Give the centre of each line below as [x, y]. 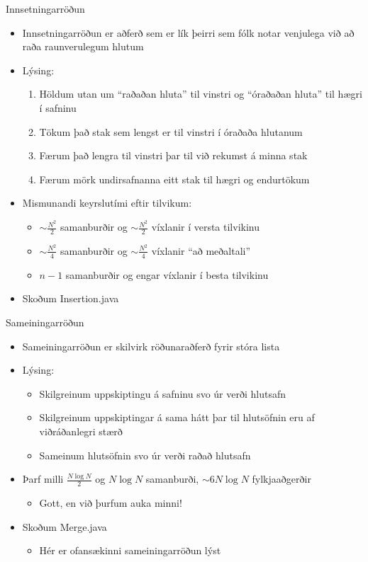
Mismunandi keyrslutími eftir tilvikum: [107, 203]
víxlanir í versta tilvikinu [206, 227]
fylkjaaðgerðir [281, 479]
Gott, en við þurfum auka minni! [111, 502]
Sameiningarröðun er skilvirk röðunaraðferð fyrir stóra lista [151, 346]
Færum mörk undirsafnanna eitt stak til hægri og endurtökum [174, 179]
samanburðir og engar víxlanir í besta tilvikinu [167, 274]
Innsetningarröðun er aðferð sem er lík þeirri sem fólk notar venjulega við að [188, 32]
